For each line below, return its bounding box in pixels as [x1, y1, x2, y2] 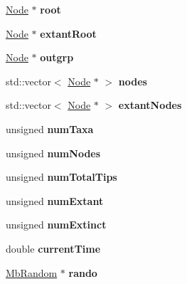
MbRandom [6, 265, 58, 280]
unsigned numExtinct [6, 217, 107, 232]
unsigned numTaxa [6, 121, 94, 136]
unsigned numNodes [6, 145, 101, 160]
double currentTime [6, 241, 101, 256]
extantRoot [40, 26, 97, 41]
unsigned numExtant [6, 193, 104, 208]
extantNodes [118, 98, 182, 112]
